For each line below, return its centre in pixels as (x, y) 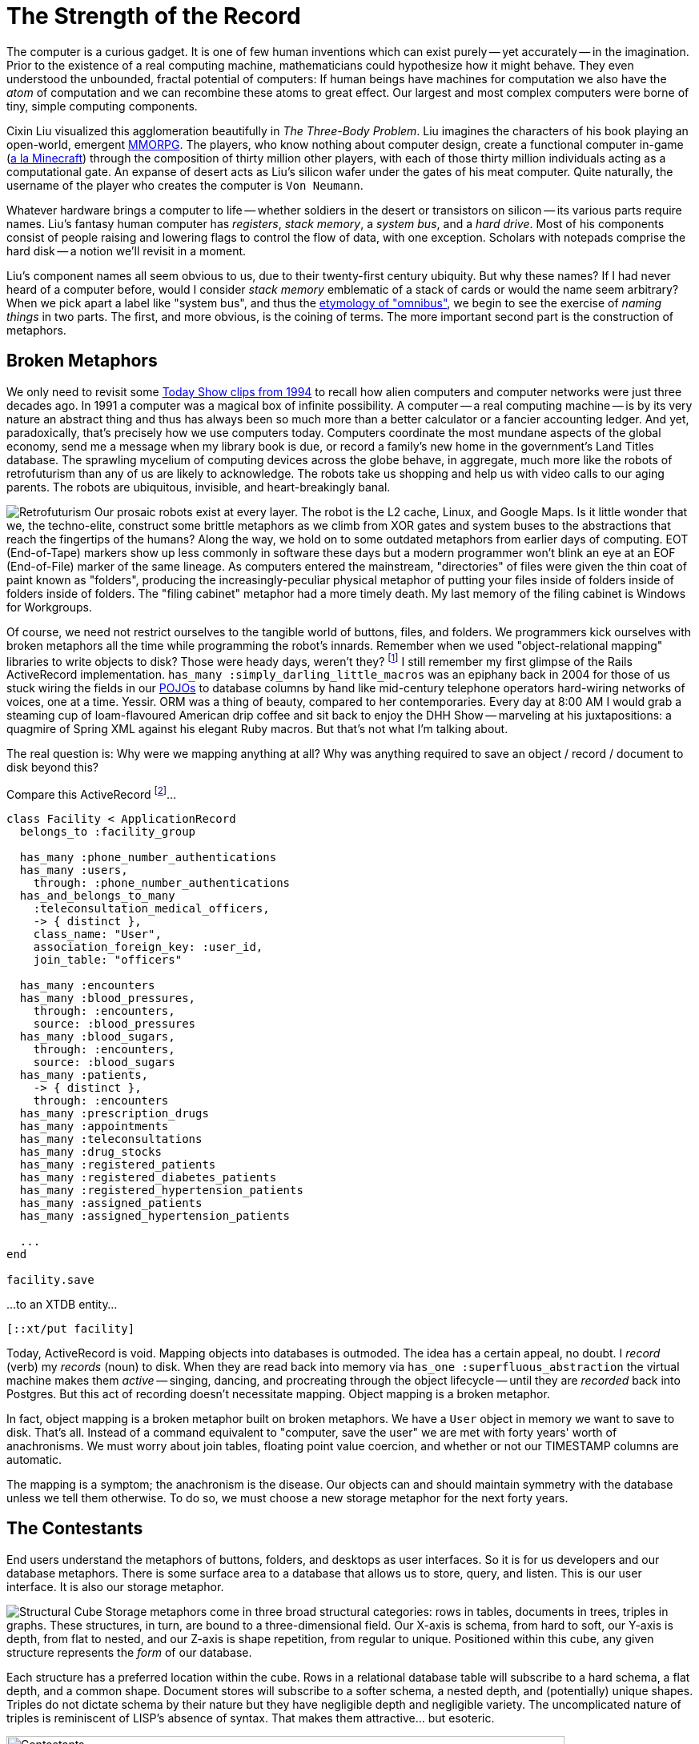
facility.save (50, 1279)
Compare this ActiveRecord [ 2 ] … (92, 793)
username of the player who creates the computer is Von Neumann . (185, 185)
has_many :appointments (94, 1126)
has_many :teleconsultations (111, 1139)
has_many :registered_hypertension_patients (161, 1190)
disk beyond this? (53, 768)
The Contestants (75, 1529)
